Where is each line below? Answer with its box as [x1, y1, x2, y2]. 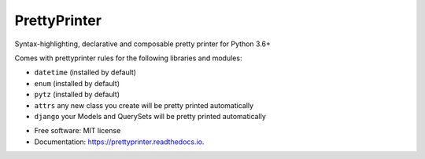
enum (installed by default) [34, 78, 120, 88]
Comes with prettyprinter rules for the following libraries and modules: [14, 53, 242, 63]
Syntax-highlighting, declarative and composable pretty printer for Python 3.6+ [14, 39, 272, 49]
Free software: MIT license [34, 126, 121, 136]
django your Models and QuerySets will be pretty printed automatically [34, 111, 267, 121]
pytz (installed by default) [34, 90, 120, 99]
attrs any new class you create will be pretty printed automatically [34, 100, 254, 110]
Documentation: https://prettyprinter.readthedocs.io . [34, 137, 205, 146]
